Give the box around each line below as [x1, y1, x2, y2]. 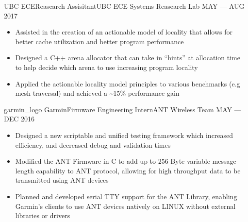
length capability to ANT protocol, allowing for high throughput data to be [15, 165, 241, 175]
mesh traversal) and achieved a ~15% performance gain [15, 88, 180, 98]
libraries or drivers [15, 210, 70, 221]
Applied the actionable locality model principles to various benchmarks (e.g [15, 78, 240, 88]
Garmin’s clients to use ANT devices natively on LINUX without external [15, 201, 236, 211]
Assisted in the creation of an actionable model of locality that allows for [15, 27, 233, 37]
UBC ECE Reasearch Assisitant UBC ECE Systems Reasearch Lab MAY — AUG [4, 1, 245, 11]
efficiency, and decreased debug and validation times [15, 139, 171, 150]
